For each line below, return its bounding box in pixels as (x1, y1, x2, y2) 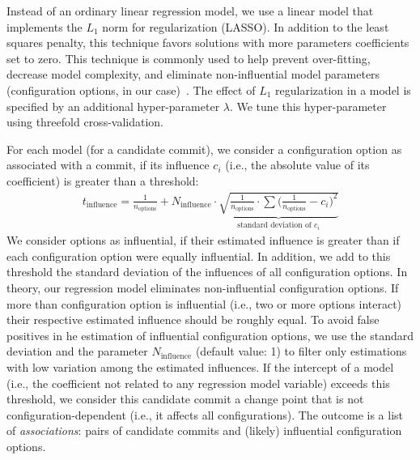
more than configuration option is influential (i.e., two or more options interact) (6, 295, 402, 312)
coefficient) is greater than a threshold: (6, 172, 199, 189)
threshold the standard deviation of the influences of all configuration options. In (6, 263, 408, 280)
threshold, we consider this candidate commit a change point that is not (6, 390, 364, 407)
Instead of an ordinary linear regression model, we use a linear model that (6, 2, 374, 19)
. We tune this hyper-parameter (229, 97, 387, 114)
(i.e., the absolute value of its (225, 156, 370, 173)
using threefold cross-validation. (6, 113, 163, 130)
